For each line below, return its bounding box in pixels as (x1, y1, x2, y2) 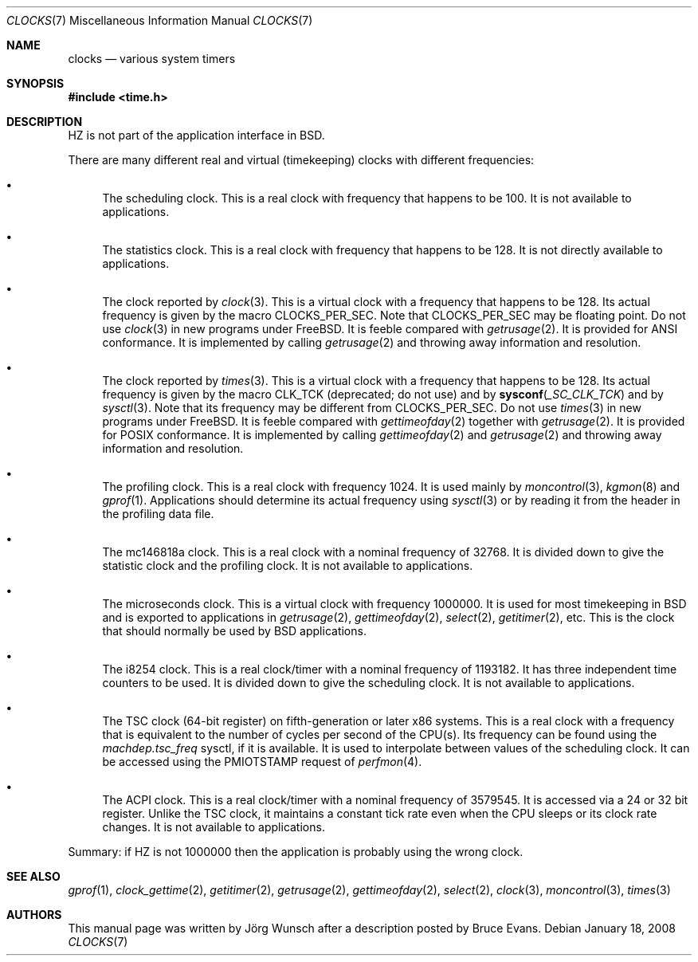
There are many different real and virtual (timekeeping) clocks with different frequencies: (68, 153, 535, 167)
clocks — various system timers (68, 52, 236, 65)
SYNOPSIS (6, 77, 65, 90)
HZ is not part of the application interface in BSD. (68, 128, 325, 142)
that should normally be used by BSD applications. (102, 624, 367, 638)
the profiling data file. (102, 507, 214, 520)
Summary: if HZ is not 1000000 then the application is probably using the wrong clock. (68, 845, 523, 858)
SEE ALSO (6, 870, 61, 883)
